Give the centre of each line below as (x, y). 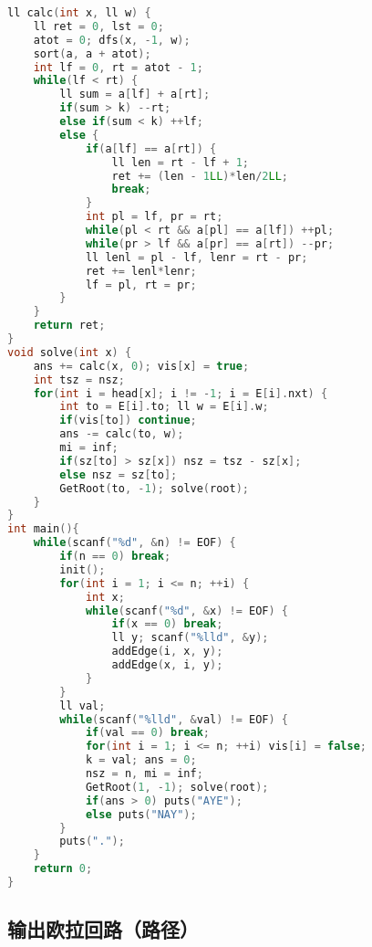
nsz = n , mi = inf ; (144, 773)
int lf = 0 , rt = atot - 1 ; (118, 67)
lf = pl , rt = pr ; (141, 284)
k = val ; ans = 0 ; (141, 760)
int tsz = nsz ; (79, 379)
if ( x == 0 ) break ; (167, 624)
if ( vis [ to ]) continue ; (128, 421)
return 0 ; (63, 869)
